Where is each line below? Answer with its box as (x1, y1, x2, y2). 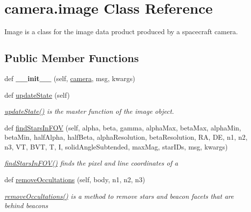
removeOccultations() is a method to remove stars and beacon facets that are (4, 191, 234, 201)
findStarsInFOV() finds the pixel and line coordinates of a (4, 158, 178, 168)
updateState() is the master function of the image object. (4, 106, 174, 116)
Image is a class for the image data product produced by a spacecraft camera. (4, 26, 238, 37)
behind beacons (4, 200, 48, 211)
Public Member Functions (4, 50, 139, 65)
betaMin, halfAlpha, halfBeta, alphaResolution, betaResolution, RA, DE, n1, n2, (4, 132, 248, 142)
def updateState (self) (4, 89, 70, 100)
